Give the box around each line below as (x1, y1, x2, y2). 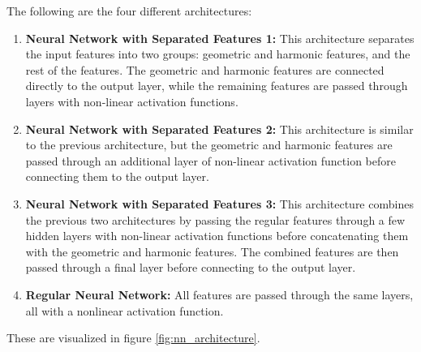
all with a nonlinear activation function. (25, 302, 224, 319)
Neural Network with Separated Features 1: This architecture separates (25, 29, 415, 46)
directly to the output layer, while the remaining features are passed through (25, 77, 408, 94)
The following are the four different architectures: (6, 2, 252, 19)
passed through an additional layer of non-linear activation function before (25, 152, 396, 169)
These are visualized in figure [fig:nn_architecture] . (6, 329, 260, 346)
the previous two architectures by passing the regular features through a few (25, 211, 406, 228)
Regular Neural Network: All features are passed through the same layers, (25, 285, 414, 303)
